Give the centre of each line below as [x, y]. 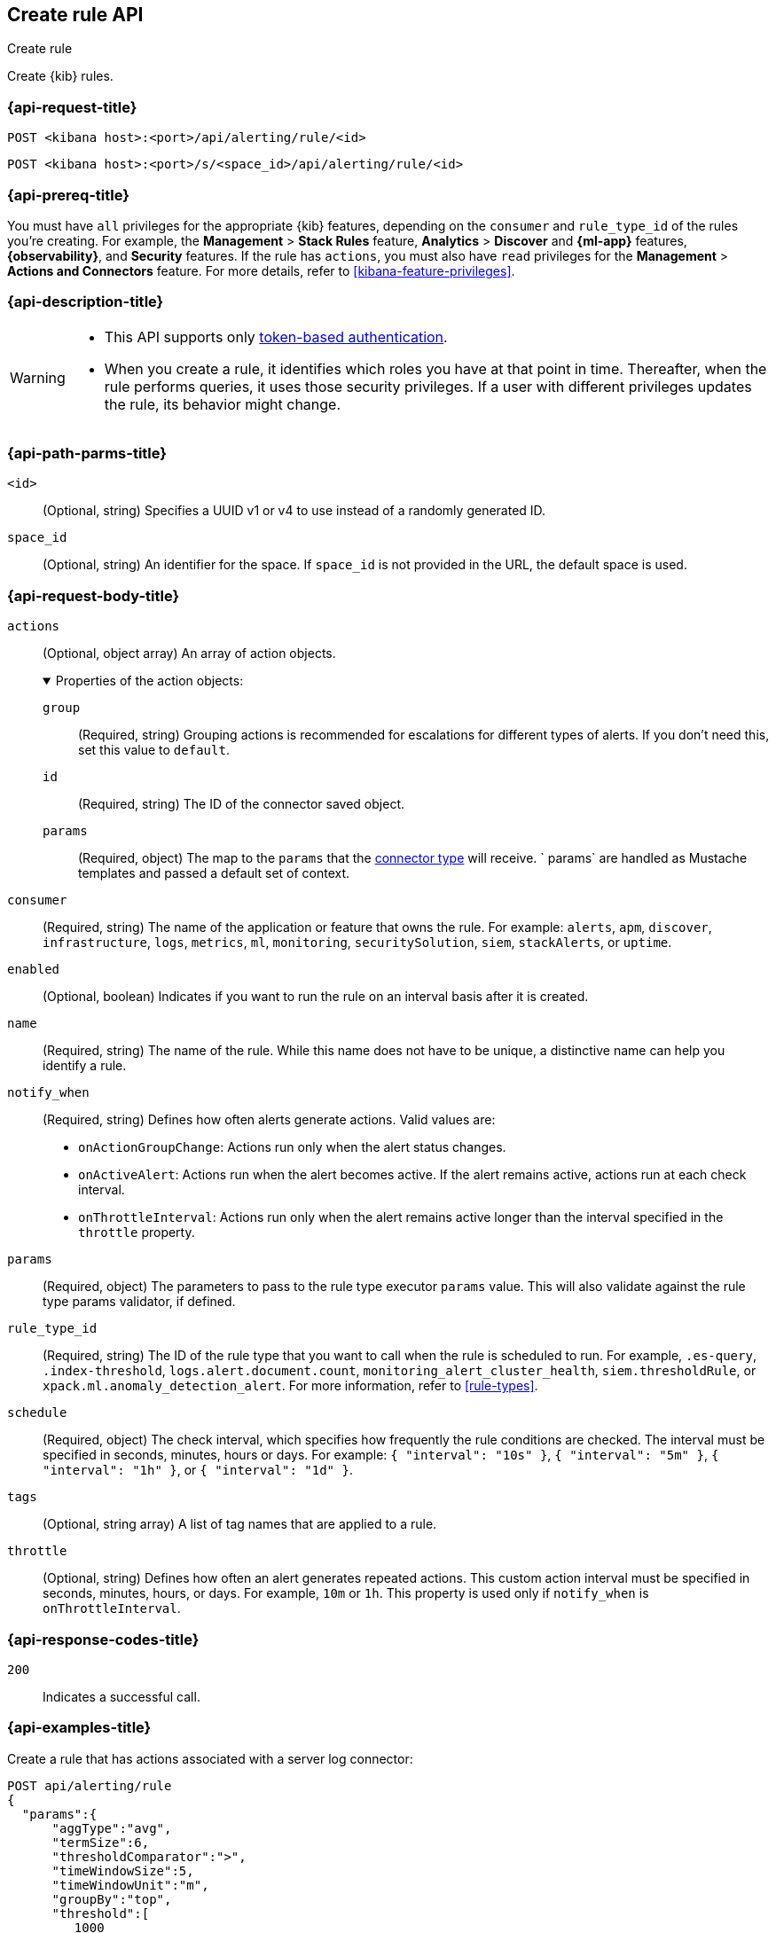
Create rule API [75, 15]
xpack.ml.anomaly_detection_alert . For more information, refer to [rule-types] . [290, 1386]
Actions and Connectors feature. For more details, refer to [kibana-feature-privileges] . [261, 270]
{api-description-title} [86, 302]
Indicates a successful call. [121, 1696]
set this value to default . [154, 750]
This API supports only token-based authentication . [276, 337]
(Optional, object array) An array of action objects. [189, 653]
